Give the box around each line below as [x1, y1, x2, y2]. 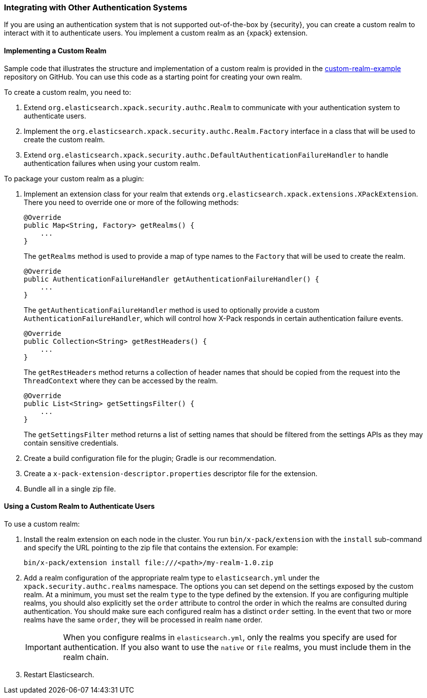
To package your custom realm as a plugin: [4, 174, 144, 183]
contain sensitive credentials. [24, 438, 118, 447]
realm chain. [63, 652, 109, 662]
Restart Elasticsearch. [24, 670, 94, 679]
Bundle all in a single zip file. [24, 484, 116, 493]
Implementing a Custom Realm [4, 46, 107, 55]
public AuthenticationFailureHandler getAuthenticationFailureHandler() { [24, 275, 319, 283]
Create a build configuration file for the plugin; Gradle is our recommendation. [24, 453, 276, 462]
